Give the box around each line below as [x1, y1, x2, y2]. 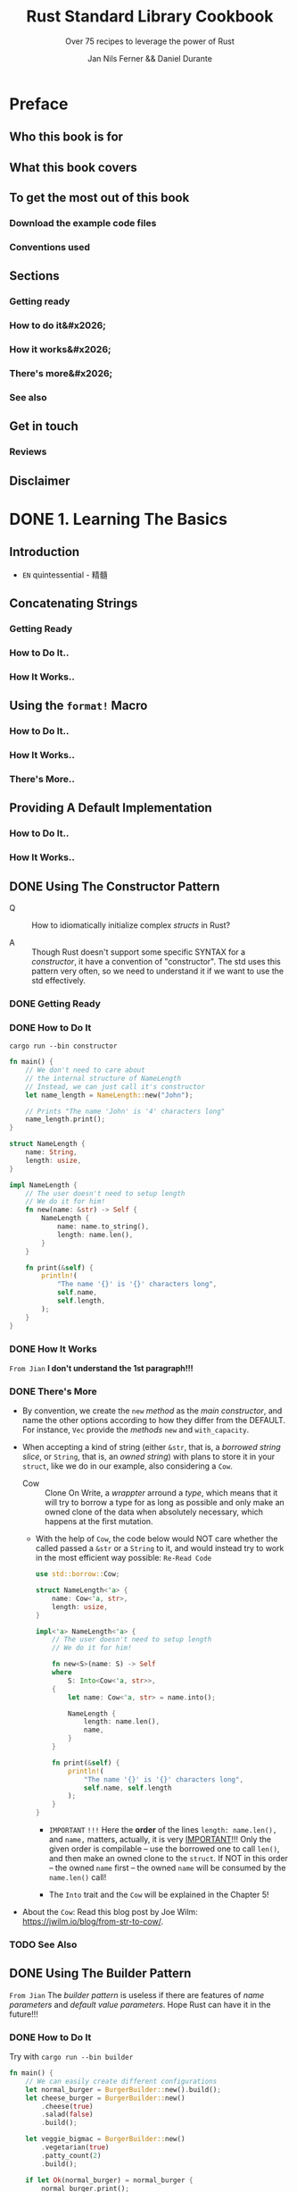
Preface [9, 94, 69, 114]
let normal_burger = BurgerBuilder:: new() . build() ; [25, 2085, 221, 2094]
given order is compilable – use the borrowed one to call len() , [48, 1843, 280, 1854]
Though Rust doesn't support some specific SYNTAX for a [31, 947, 246, 957]
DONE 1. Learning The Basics [9, 509, 228, 529]
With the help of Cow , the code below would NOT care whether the [35, 1533, 278, 1544]
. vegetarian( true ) [41, 2143, 110, 2152]
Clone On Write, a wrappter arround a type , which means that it [44, 1488, 278, 1498]
